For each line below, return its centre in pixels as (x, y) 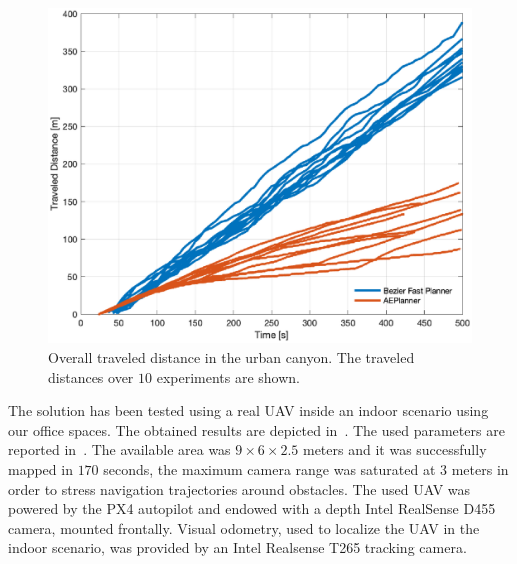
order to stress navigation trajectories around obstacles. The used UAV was (239, 488)
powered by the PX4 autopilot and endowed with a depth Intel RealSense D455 (252, 508)
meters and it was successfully (394, 449)
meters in (480, 468)
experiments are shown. (228, 376)
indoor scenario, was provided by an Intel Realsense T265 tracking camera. (237, 547)
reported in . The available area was (119, 449)
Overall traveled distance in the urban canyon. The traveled (231, 356)
